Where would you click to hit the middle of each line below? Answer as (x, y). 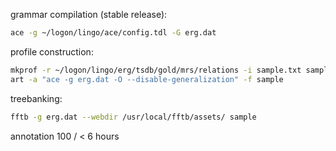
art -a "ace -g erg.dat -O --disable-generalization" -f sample (147, 79)
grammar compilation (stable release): (89, 14)
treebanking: (36, 98)
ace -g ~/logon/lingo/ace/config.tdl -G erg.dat (113, 33)
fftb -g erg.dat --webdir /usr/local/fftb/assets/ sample (133, 117)
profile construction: (52, 51)
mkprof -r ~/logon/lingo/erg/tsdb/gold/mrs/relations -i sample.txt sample (171, 70)
